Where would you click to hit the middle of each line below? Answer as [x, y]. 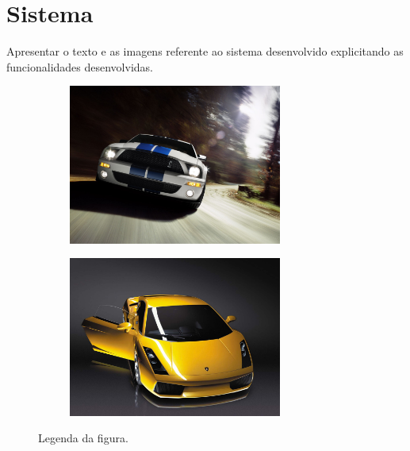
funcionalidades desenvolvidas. [80, 66]
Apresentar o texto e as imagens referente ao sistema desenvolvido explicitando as [205, 51]
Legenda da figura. [83, 438]
